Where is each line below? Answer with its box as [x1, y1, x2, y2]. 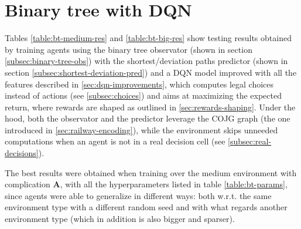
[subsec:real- [228, 135, 272, 147]
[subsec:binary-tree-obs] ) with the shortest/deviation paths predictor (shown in [5, 55, 288, 67]
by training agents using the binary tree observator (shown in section [5, 43, 252, 55]
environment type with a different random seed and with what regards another [5, 201, 288, 213]
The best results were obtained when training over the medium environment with [5, 166, 297, 179]
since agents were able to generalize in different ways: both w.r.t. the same [5, 189, 272, 201]
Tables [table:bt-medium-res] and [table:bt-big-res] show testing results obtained [5, 32, 292, 44]
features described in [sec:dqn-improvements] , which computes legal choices [5, 78, 274, 90]
